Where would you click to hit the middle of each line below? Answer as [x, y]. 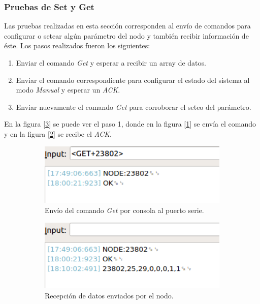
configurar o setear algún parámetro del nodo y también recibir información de [126, 35]
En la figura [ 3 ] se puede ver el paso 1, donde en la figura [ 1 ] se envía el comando [130, 124]
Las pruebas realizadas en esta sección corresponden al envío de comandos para [127, 26]
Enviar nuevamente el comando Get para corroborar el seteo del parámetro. [134, 107]
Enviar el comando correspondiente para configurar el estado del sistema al [133, 80]
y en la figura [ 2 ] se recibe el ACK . [58, 133]
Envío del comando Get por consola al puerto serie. [124, 210]
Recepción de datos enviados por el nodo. [109, 296]
